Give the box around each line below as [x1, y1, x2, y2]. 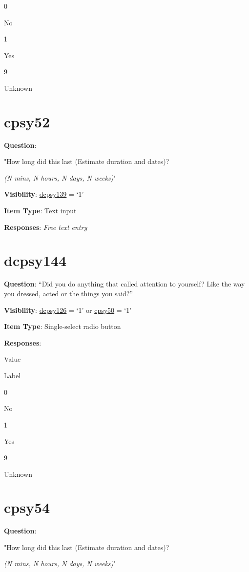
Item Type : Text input [4, 205, 77, 216]
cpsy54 [4, 497, 50, 517]
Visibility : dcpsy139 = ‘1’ [4, 189, 84, 199]
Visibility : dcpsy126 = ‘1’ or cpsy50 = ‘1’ [4, 305, 132, 315]
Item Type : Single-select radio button [4, 321, 121, 331]
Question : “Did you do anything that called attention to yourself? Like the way [4, 279, 245, 289]
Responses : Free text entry [4, 222, 87, 232]
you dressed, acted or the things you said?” [4, 288, 133, 298]
